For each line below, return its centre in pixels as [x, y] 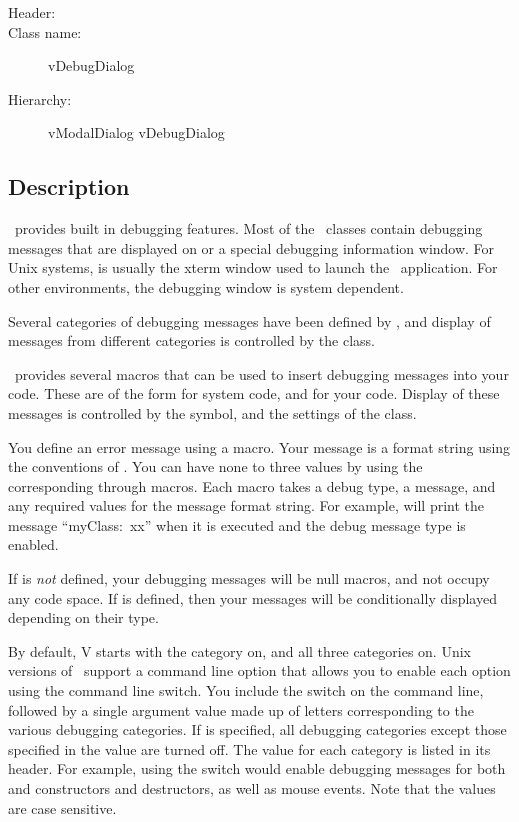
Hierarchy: [40, 98]
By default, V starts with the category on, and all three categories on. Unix [239, 650]
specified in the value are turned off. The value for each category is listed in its [249, 748]
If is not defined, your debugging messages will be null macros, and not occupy [249, 578]
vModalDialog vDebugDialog [136, 132]
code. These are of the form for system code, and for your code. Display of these [254, 393]
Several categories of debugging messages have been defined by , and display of [249, 320]
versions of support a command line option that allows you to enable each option [259, 670]
